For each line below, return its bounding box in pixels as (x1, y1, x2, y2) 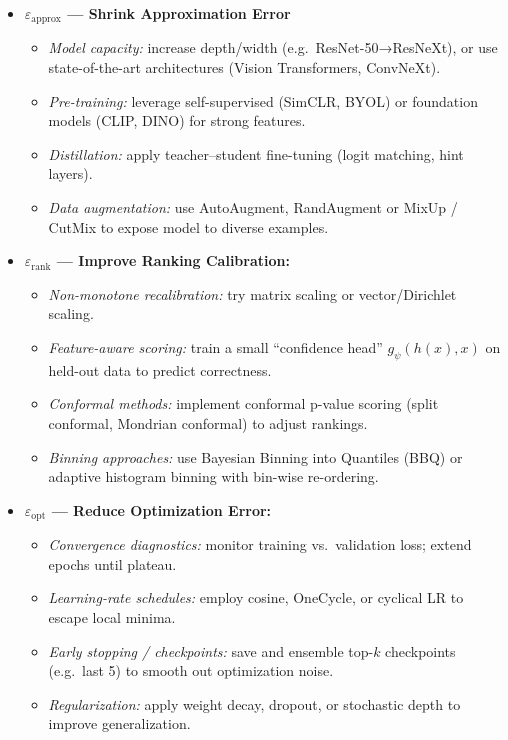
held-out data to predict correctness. (48, 359, 272, 380)
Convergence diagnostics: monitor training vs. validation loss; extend (48, 534, 472, 555)
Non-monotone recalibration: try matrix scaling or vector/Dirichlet (48, 283, 457, 304)
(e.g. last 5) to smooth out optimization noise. (48, 660, 334, 681)
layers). (48, 163, 93, 184)
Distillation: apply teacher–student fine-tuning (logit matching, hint (48, 143, 464, 164)
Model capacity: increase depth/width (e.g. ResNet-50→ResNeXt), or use (48, 37, 498, 58)
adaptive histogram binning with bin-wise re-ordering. (48, 466, 379, 487)
